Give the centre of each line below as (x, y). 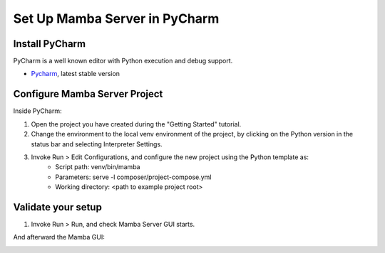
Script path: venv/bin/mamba (98, 167)
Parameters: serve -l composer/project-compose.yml (133, 177)
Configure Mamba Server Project (88, 94)
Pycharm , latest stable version (76, 74)
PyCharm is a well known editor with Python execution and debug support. (123, 61)
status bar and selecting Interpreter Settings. (97, 144)
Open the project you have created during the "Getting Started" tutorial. (136, 124)
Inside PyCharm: (37, 111)
